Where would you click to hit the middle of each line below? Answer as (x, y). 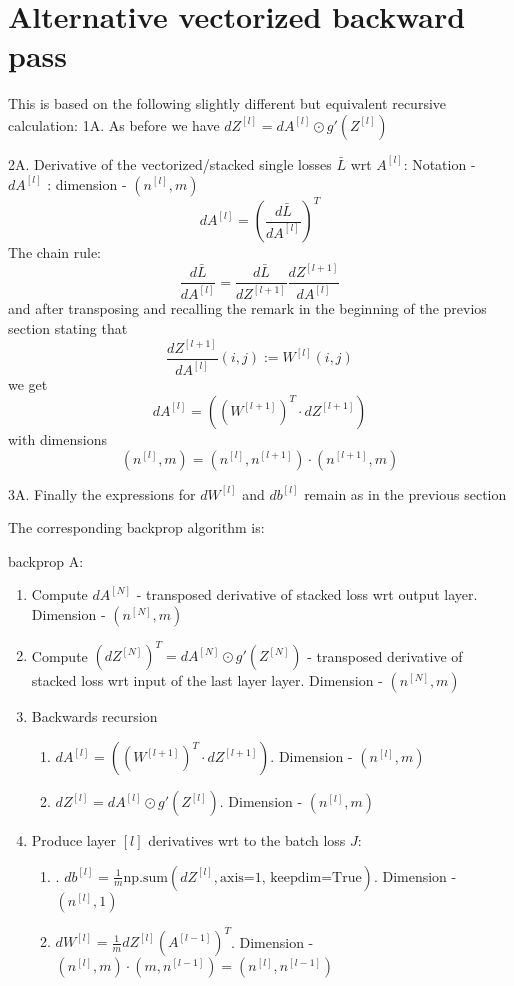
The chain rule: (54, 252)
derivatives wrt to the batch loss (247, 840)
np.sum (145, 877)
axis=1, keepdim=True (290, 877)
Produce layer (74, 840)
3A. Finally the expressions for (102, 493)
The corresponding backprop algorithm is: (136, 527)
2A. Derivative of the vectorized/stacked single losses (170, 163)
